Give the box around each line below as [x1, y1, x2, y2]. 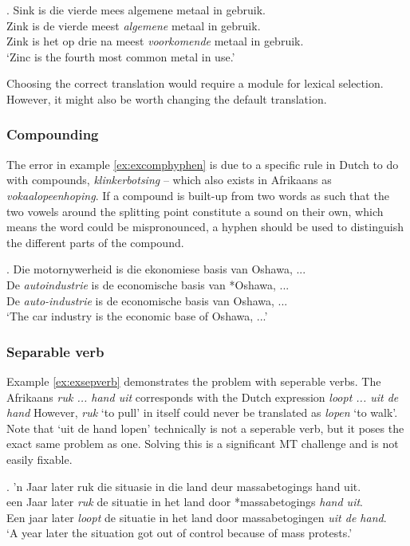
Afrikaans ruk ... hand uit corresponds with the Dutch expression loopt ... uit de [6, 388, 399, 405]
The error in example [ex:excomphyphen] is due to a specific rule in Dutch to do [6, 155, 399, 172]
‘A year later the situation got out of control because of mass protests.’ [6, 524, 353, 541]
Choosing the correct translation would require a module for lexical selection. [6, 75, 384, 92]
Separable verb [6, 341, 104, 361]
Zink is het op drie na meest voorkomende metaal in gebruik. [6, 33, 304, 49]
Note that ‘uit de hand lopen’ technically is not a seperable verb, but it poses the [6, 419, 404, 436]
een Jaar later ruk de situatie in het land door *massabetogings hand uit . [6, 493, 363, 510]
